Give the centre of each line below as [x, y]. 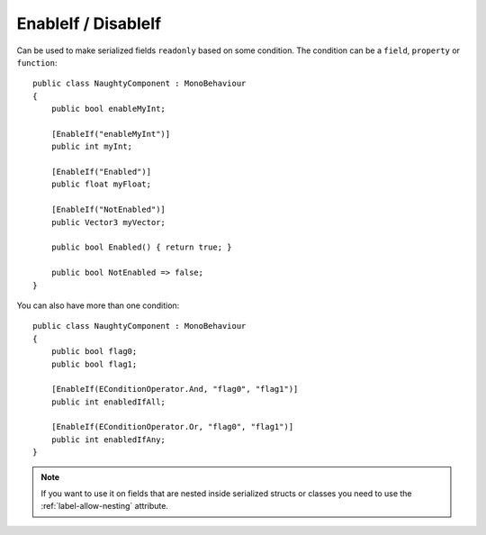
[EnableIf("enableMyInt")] [111, 134]
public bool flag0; [94, 352]
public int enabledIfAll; [108, 402]
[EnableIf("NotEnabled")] [108, 210]
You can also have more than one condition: [98, 305]
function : [37, 62]
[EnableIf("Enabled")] [101, 172]
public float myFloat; [101, 184]
